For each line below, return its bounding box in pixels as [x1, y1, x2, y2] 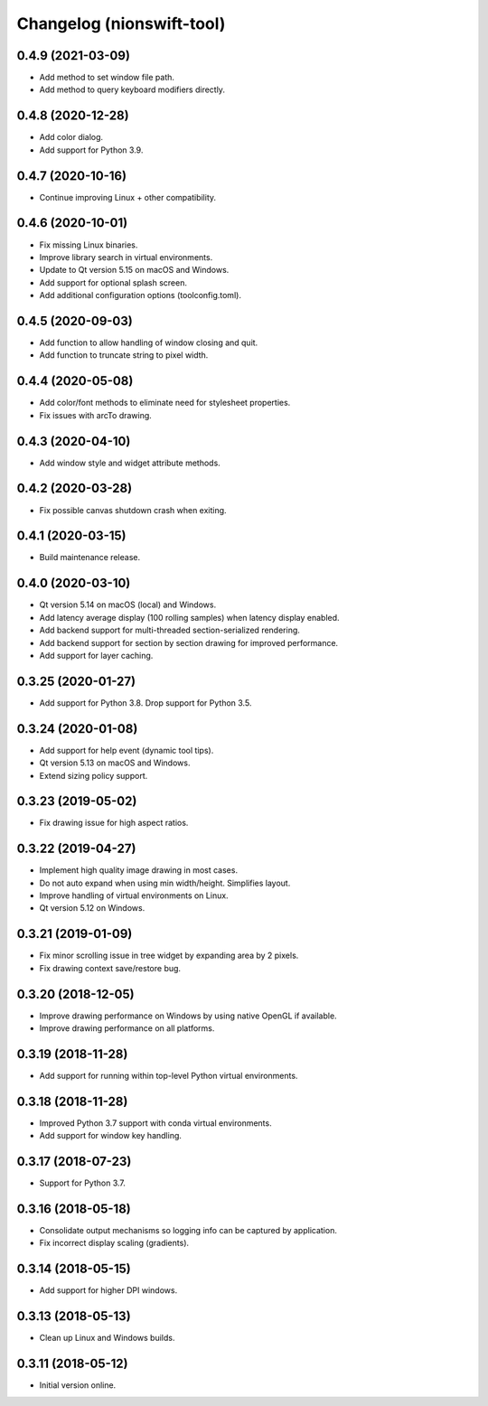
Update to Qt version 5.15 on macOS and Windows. [39, 265, 230, 276]
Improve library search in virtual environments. [39, 251, 213, 262]
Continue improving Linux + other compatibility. [39, 192, 217, 202]
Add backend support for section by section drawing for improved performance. [39, 637, 339, 648]
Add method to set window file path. [39, 72, 175, 83]
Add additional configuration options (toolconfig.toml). [39, 290, 241, 301]
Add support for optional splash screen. [39, 277, 187, 288]
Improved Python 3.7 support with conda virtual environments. [39, 1117, 272, 1129]
